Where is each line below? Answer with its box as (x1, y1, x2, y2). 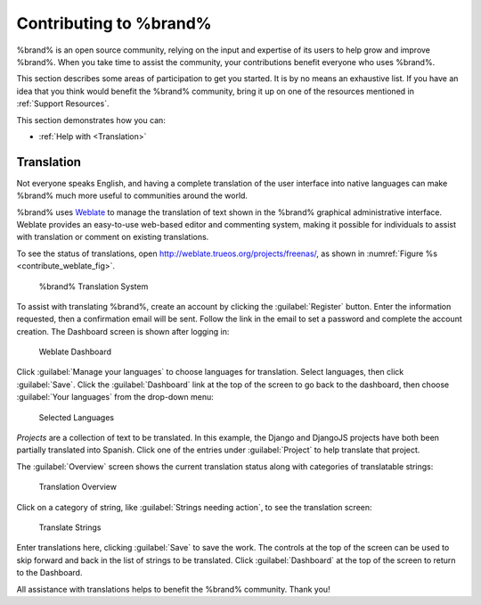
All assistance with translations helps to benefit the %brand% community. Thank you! (16, 584, 330, 594)
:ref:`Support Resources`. (16, 98, 110, 109)
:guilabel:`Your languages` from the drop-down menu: (16, 392, 214, 402)
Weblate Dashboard (38, 346, 111, 357)
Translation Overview (38, 482, 118, 493)
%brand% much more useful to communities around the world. (16, 190, 249, 201)
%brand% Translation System (38, 281, 149, 292)
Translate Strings (38, 522, 102, 533)
